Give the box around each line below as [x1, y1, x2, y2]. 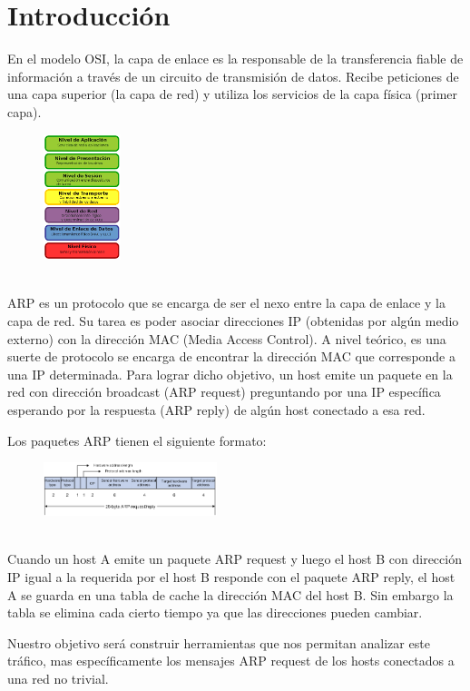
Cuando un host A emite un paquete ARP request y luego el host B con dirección [7, 549, 462, 568]
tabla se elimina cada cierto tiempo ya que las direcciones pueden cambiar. [7, 603, 423, 622]
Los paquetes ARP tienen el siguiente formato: [7, 430, 267, 449]
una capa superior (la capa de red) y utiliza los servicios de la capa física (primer [7, 84, 458, 104]
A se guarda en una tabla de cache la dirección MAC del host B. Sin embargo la [7, 585, 454, 604]
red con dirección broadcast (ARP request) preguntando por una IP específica [7, 382, 441, 401]
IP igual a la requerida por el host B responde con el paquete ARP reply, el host [7, 568, 455, 587]
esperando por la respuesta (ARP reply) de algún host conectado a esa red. [7, 400, 426, 419]
